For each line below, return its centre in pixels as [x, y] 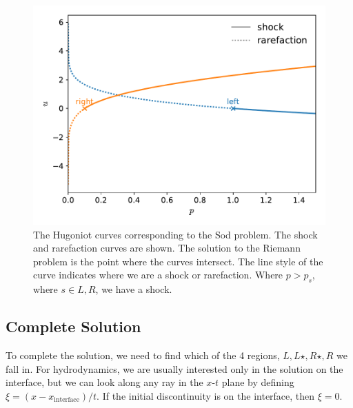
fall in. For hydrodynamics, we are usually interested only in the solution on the [174, 368]
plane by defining [258, 382]
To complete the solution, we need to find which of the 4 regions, [143, 355]
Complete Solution [73, 326]
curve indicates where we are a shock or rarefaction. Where [158, 275]
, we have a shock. [134, 289]
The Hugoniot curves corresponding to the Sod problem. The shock [175, 234]
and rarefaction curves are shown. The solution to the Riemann [167, 248]
